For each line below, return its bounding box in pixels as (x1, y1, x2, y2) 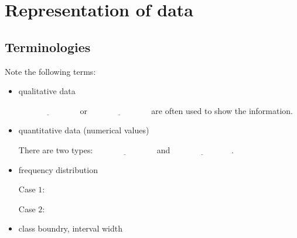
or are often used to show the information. (80, 104, 293, 116)
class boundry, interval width (18, 222, 123, 234)
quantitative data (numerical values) (18, 124, 149, 136)
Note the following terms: (5, 65, 96, 77)
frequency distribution (18, 163, 98, 175)
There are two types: (18, 143, 93, 156)
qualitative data (18, 85, 76, 97)
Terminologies (5, 37, 91, 56)
